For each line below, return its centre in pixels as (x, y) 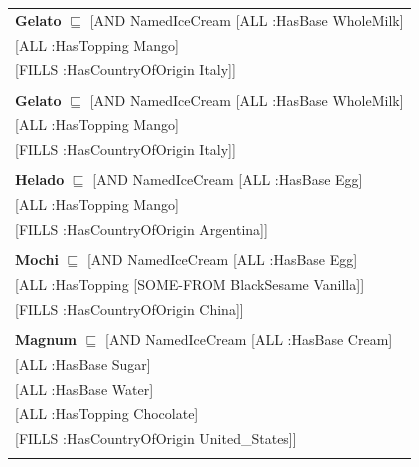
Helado (40, 179)
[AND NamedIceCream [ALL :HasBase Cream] (249, 338)
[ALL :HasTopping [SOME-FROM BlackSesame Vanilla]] (190, 283)
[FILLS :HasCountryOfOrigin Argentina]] (141, 229)
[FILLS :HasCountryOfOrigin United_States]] (156, 438)
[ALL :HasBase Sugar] (83, 363)
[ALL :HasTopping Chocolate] (107, 413)
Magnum (46, 338)
